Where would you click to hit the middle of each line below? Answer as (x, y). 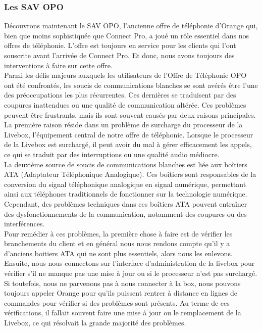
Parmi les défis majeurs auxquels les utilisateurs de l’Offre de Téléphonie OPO (125, 75)
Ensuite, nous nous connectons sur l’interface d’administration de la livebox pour (129, 263)
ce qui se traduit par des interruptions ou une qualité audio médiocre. (112, 154)
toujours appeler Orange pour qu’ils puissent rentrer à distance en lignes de (121, 293)
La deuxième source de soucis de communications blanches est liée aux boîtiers (126, 164)
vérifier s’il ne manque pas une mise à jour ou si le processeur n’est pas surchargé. (131, 273)
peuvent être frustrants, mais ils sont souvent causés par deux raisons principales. (130, 114)
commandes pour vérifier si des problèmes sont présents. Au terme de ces (117, 302)
